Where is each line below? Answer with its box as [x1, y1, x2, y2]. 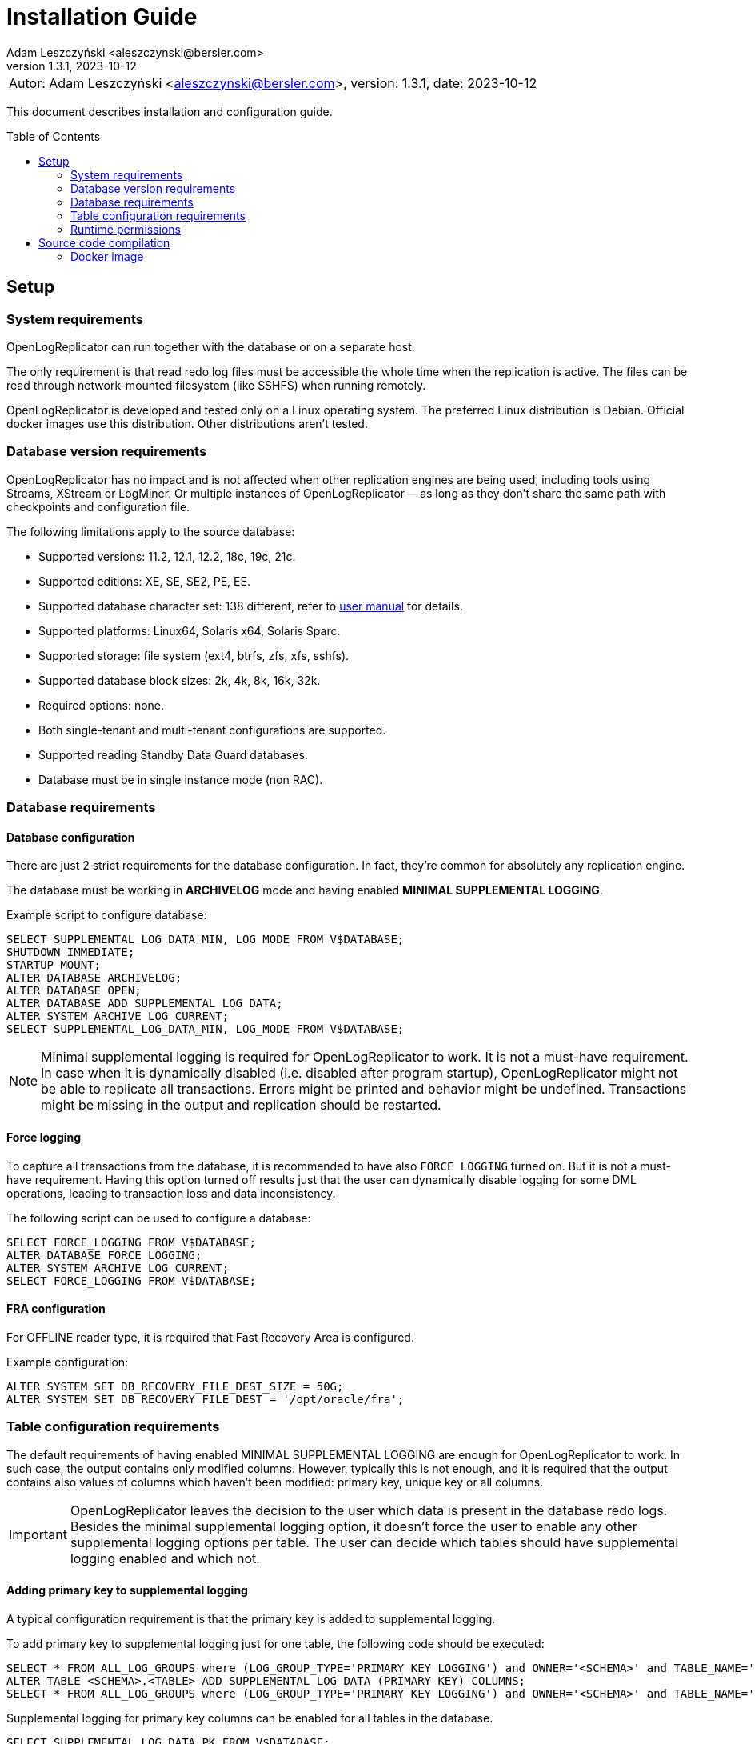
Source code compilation [38, 235, 170, 250]
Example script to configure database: [6, 908, 207, 922]
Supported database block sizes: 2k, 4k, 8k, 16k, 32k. [38, 673, 321, 687]
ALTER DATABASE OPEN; [6, 984, 142, 998]
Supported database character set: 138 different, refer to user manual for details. [38, 598, 463, 613]
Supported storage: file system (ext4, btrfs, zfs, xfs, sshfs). [38, 648, 350, 662]
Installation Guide [6, 3, 198, 30]
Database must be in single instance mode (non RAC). [38, 772, 323, 786]
